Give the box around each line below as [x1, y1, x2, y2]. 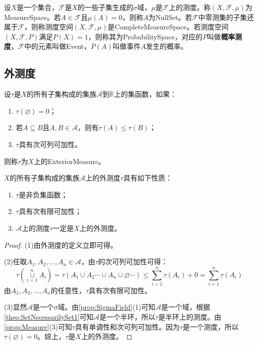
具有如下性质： [123, 172, 172, 183]
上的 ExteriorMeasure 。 [33, 156, 106, 166]
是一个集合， [16, 2, 59, 12]
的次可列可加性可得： [98, 256, 168, 267]
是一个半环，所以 [99, 312, 155, 322]
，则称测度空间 [24, 21, 73, 32]
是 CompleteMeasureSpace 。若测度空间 [108, 21, 229, 32]
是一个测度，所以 [182, 321, 239, 332]
